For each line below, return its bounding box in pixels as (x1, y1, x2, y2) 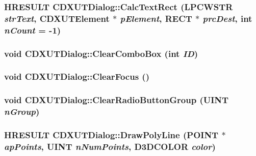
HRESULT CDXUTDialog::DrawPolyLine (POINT (4, 129, 219, 141)
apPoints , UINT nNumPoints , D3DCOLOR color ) (4, 140, 216, 152)
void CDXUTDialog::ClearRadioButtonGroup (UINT (4, 93, 229, 106)
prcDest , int (202, 12, 252, 24)
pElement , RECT (120, 12, 192, 24)
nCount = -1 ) (4, 23, 61, 36)
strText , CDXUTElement (4, 12, 110, 24)
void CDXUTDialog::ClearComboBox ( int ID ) (4, 47, 198, 59)
